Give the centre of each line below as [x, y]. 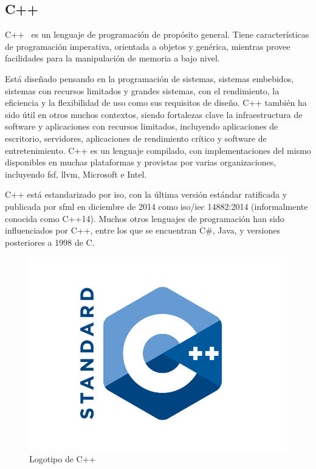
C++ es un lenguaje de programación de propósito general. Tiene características [157, 34]
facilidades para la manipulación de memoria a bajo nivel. [112, 58]
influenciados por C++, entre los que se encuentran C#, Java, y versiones [143, 230]
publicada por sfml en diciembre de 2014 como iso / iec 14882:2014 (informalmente [156, 206]
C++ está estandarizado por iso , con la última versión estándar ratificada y [146, 194]
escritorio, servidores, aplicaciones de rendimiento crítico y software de [136, 138]
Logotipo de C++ [63, 458]
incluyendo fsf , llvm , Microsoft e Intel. [76, 174]
